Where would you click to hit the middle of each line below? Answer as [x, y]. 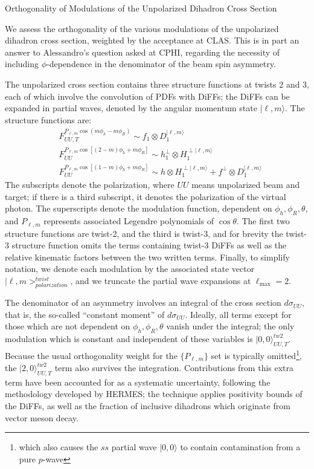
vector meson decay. [42, 417]
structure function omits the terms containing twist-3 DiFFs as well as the [149, 245]
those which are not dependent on [68, 326]
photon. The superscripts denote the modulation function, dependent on [139, 208]
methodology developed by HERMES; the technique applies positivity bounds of [154, 394]
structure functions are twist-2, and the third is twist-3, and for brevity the [144, 233]
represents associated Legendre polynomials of [129, 221]
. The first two [263, 221]
